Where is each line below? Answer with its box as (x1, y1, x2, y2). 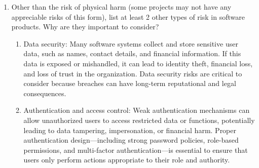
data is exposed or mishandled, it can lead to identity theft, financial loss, (23, 58, 253, 68)
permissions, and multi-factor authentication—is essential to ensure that (23, 144, 248, 155)
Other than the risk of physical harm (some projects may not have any (11, 2, 232, 12)
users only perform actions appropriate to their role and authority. (23, 154, 230, 165)
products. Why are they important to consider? (11, 21, 159, 32)
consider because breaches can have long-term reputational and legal (23, 78, 236, 89)
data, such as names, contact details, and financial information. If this (23, 48, 241, 59)
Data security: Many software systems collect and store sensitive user (23, 38, 238, 49)
